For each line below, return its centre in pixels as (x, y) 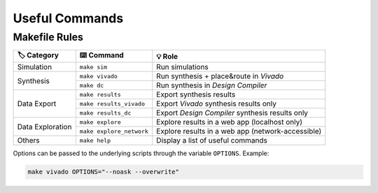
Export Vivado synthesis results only (216, 103)
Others (28, 141)
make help (95, 140)
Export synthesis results (196, 94)
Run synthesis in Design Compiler (212, 85)
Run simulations (183, 67)
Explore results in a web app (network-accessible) (239, 131)
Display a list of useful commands (212, 141)
